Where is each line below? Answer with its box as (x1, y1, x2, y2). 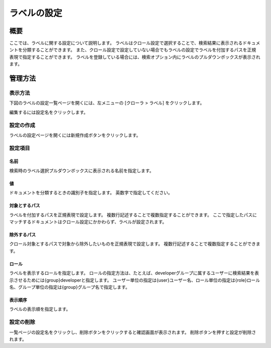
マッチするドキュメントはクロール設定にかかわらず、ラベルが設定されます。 (9, 219, 167, 225)
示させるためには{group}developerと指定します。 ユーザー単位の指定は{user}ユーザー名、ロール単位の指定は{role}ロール (9, 277, 260, 283)
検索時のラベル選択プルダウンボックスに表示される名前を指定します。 (9, 167, 154, 173)
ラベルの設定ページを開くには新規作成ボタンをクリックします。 (9, 132, 141, 138)
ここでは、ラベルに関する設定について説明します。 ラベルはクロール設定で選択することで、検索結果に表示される (9, 40, 243, 46)
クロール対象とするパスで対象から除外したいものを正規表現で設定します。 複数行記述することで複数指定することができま (9, 241, 260, 247)
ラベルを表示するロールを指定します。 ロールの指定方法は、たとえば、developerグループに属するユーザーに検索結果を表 (9, 270, 259, 276)
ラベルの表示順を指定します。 (9, 306, 71, 312)
